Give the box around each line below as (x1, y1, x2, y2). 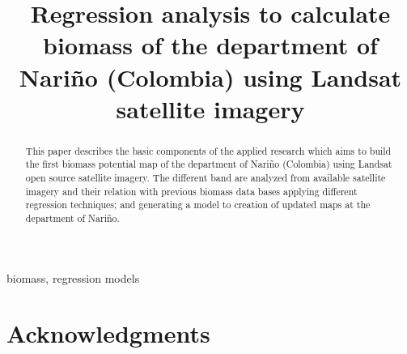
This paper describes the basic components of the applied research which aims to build (25, 143, 392, 157)
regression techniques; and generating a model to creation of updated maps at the (25, 198, 371, 211)
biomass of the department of (43, 28, 378, 62)
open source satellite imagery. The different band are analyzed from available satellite (25, 171, 386, 185)
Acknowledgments (6, 317, 210, 350)
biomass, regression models (6, 269, 140, 286)
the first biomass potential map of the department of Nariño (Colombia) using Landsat (25, 157, 392, 171)
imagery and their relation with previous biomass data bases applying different (25, 184, 358, 198)
